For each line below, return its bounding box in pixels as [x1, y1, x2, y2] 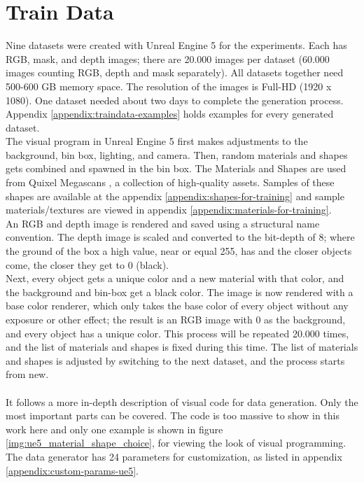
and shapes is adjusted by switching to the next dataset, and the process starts [6, 353, 345, 367]
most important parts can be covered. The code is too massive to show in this [6, 408, 339, 423]
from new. [6, 367, 49, 381]
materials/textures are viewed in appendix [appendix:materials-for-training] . [6, 202, 332, 217]
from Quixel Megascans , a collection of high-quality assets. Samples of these [6, 175, 335, 190]
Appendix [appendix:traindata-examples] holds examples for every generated [6, 106, 334, 121]
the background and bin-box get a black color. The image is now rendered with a [6, 284, 353, 299]
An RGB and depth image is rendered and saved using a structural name [6, 216, 320, 230]
